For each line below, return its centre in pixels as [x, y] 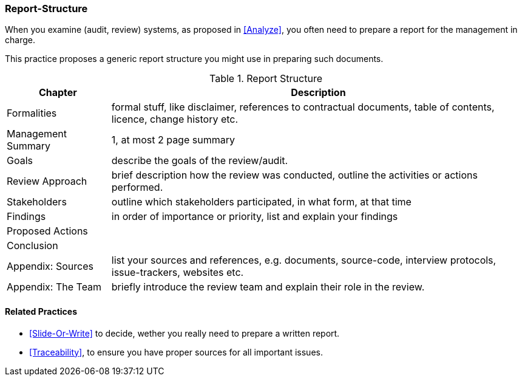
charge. [20, 40]
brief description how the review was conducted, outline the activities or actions [294, 175]
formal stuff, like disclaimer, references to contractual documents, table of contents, [303, 107]
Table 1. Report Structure [266, 79]
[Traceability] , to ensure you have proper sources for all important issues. [176, 352]
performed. [137, 187]
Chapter [58, 93]
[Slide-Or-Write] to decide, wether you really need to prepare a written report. [185, 333]
